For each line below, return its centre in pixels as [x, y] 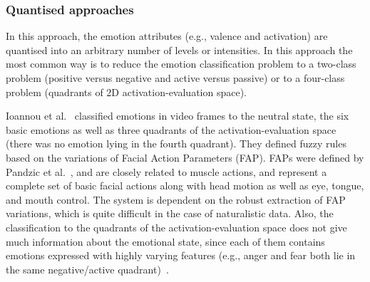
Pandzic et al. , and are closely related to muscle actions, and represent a [166, 171]
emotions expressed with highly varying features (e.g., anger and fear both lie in [181, 255]
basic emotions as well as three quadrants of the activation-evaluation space [171, 129]
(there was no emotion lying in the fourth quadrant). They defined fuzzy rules [176, 143]
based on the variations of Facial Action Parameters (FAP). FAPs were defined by [185, 157]
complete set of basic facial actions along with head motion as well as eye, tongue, [185, 186]
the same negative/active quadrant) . [87, 269]
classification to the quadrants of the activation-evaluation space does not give [176, 227]
